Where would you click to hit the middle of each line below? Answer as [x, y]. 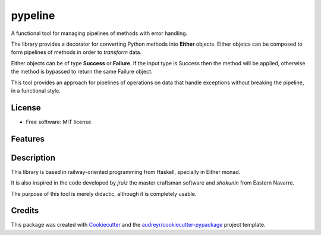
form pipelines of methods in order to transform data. [76, 52]
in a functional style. [36, 90]
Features [28, 139]
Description [33, 158]
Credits [25, 211]
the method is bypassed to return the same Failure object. [82, 72]
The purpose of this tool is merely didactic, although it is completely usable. [104, 193]
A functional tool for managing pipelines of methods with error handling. [99, 33]
